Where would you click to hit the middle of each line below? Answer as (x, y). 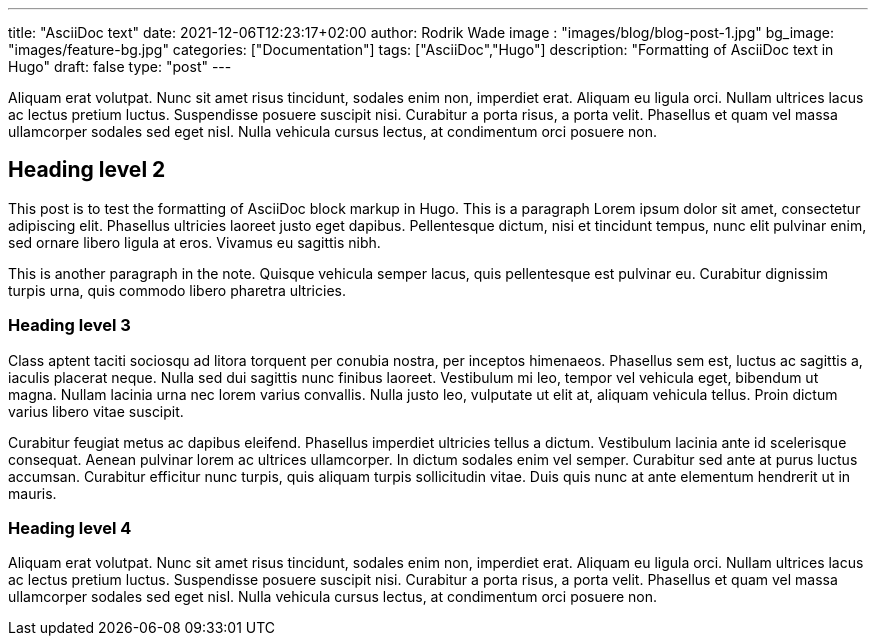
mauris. (32, 493)
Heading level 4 (70, 527)
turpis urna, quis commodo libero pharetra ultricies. (177, 290)
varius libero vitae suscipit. (96, 411)
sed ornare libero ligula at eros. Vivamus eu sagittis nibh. (194, 242)
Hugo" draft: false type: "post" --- (120, 66)
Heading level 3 (69, 325)
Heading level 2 (87, 170)
